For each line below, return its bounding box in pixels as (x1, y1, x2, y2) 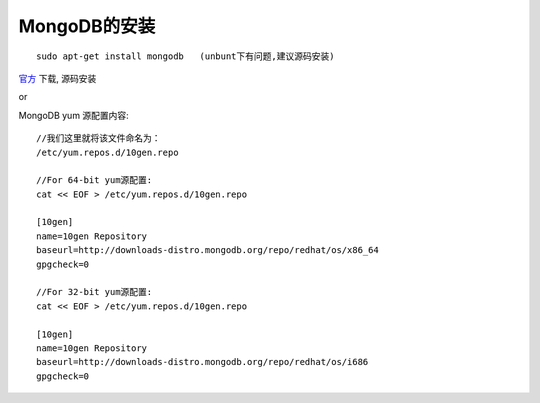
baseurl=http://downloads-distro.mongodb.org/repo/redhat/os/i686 (36, 356, 369, 368)
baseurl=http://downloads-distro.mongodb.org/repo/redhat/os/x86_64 (36, 245, 379, 256)
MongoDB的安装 (18, 15, 156, 37)
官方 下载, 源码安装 (18, 72, 97, 84)
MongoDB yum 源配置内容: (18, 109, 129, 121)
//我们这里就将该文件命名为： (36, 133, 161, 144)
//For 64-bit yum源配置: (36, 175, 153, 186)
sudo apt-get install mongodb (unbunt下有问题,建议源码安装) (36, 50, 335, 62)
